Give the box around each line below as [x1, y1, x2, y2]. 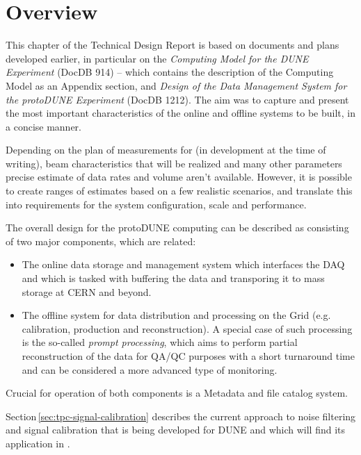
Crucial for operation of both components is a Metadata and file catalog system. [6, 386, 348, 400]
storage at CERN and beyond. [22, 284, 152, 299]
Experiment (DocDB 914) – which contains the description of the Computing [6, 65, 334, 79]
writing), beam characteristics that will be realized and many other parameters [6, 156, 342, 170]
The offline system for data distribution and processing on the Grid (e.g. [22, 308, 331, 322]
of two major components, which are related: [6, 233, 196, 248]
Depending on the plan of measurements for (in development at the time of [6, 142, 326, 157]
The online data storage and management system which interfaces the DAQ [22, 257, 345, 272]
